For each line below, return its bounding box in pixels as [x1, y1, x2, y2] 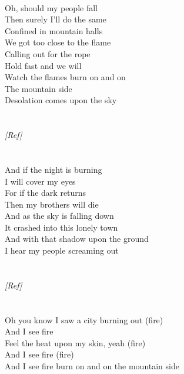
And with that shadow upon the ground [5, 232, 149, 245]
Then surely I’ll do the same [5, 13, 106, 25]
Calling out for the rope [5, 47, 91, 60]
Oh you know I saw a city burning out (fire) [5, 313, 163, 326]
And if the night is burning [5, 163, 102, 175]
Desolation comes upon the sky [5, 94, 117, 106]
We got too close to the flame [5, 36, 111, 48]
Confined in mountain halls [5, 24, 103, 37]
